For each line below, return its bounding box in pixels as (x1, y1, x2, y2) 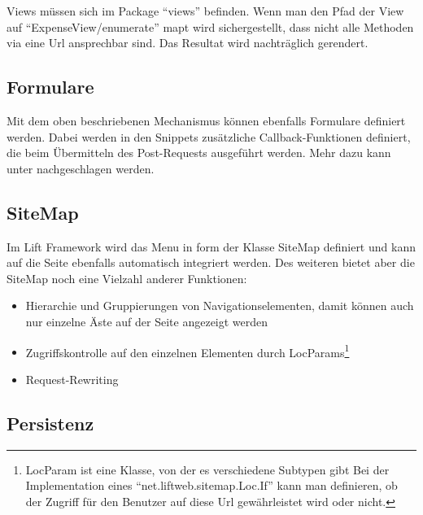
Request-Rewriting (25, 370, 119, 387)
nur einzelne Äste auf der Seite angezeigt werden (25, 312, 268, 330)
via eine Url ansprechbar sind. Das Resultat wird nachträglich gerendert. (7, 34, 368, 51)
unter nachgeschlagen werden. (7, 159, 155, 177)
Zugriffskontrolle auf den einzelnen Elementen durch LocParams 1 (25, 341, 350, 360)
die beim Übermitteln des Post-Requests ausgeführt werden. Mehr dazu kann (7, 144, 391, 161)
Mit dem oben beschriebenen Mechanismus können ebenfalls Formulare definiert (7, 111, 406, 129)
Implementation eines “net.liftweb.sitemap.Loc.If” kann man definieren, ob (25, 477, 398, 494)
